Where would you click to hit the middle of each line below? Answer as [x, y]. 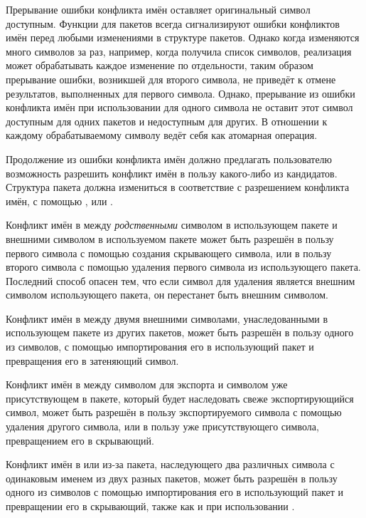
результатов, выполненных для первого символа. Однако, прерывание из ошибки [181, 93]
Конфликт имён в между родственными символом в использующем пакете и [172, 225]
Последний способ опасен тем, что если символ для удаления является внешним [181, 280]
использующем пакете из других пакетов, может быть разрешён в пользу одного [180, 332]
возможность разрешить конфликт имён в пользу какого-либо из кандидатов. [172, 173]
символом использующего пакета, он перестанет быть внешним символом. [167, 295]
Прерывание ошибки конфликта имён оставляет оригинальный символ [158, 9]
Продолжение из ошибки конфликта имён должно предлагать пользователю [169, 159]
